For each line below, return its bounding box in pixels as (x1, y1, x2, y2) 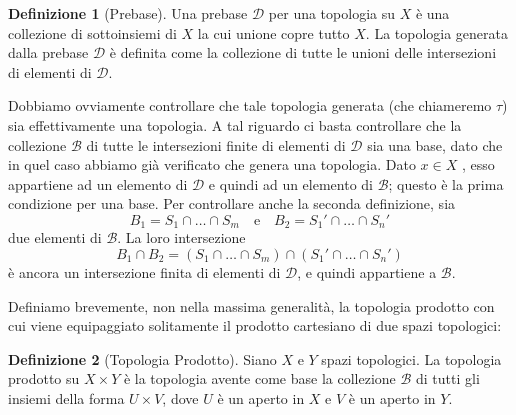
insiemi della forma (8, 387, 125, 408)
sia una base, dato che (367, 134, 503, 155)
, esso (461, 154, 495, 175)
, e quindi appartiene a (297, 261, 437, 282)
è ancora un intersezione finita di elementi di (8, 261, 281, 282)
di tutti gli (416, 368, 480, 389)
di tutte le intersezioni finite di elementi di (86, 134, 346, 155)
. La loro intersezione (117, 227, 246, 248)
